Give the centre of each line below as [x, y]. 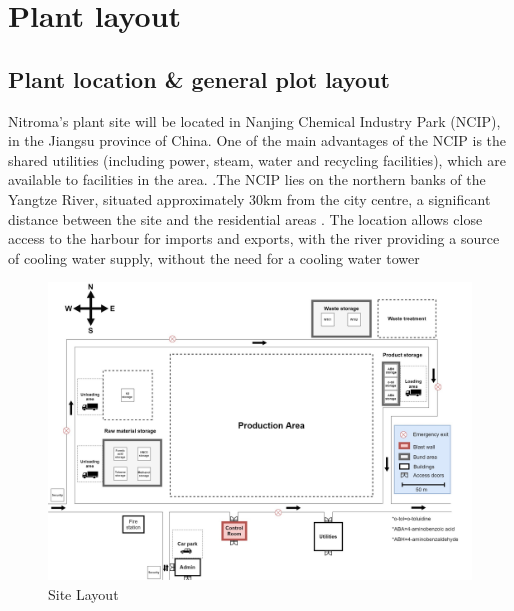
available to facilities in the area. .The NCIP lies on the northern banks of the [247, 179]
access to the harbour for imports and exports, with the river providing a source [254, 238]
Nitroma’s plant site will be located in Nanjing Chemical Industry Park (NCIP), [254, 120]
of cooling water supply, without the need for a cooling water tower [214, 257]
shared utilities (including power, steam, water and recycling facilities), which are [257, 159]
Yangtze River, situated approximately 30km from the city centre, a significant [249, 198]
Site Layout [83, 594]
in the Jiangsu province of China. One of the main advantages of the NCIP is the [257, 140]
